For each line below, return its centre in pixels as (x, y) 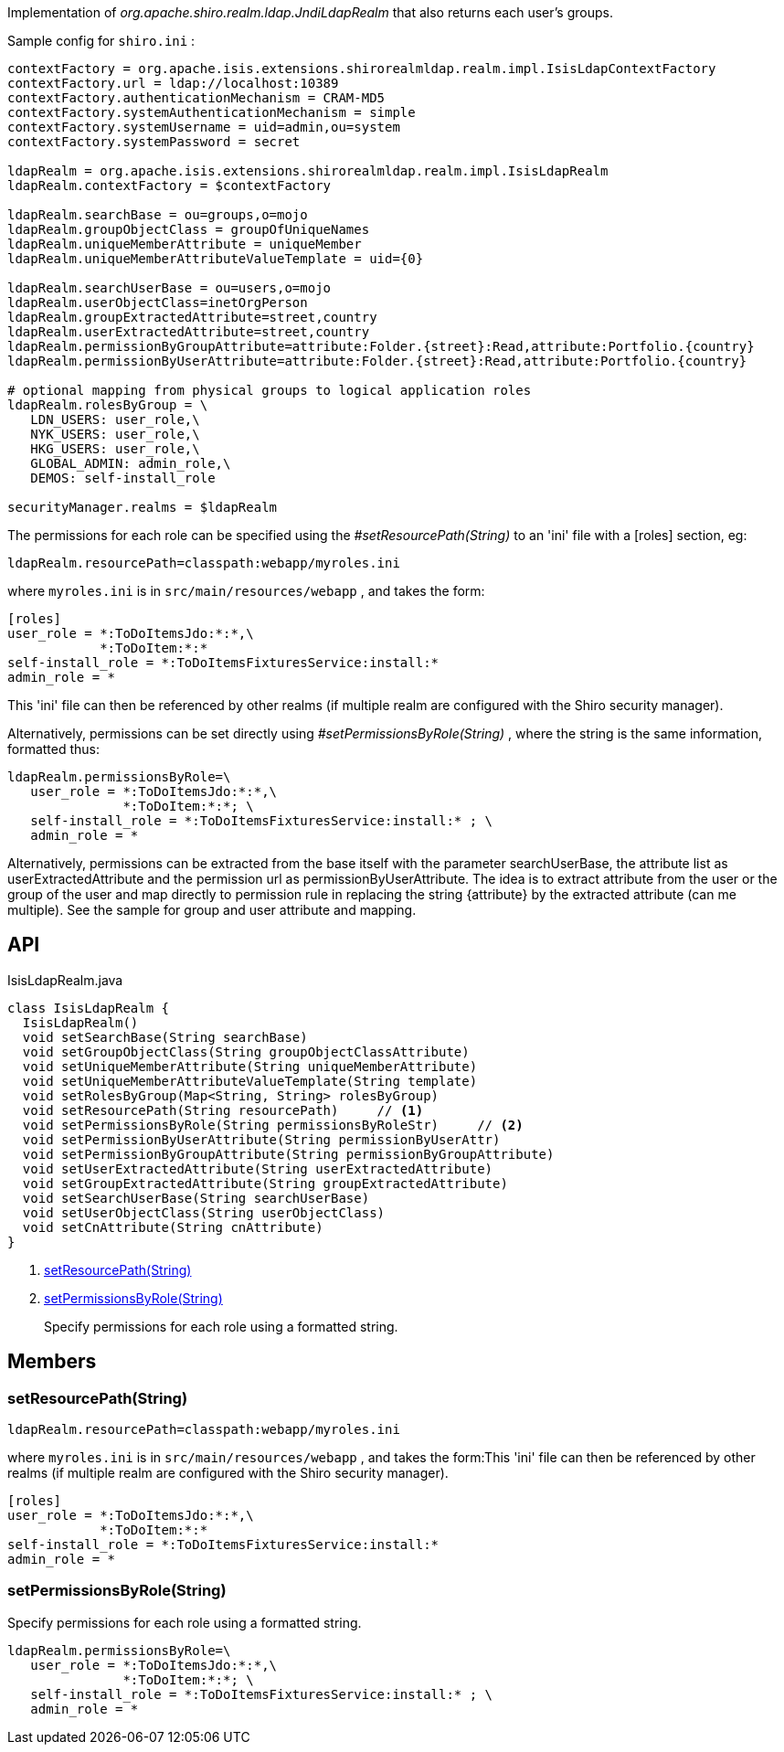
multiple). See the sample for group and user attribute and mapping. (212, 910)
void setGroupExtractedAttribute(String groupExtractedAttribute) (265, 1183)
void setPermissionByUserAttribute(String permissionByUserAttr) (261, 1139)
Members (52, 1362)
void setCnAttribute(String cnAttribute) (173, 1227)
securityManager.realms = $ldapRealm (143, 507)
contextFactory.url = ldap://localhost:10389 (173, 83)
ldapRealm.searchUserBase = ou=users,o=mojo (170, 288)
